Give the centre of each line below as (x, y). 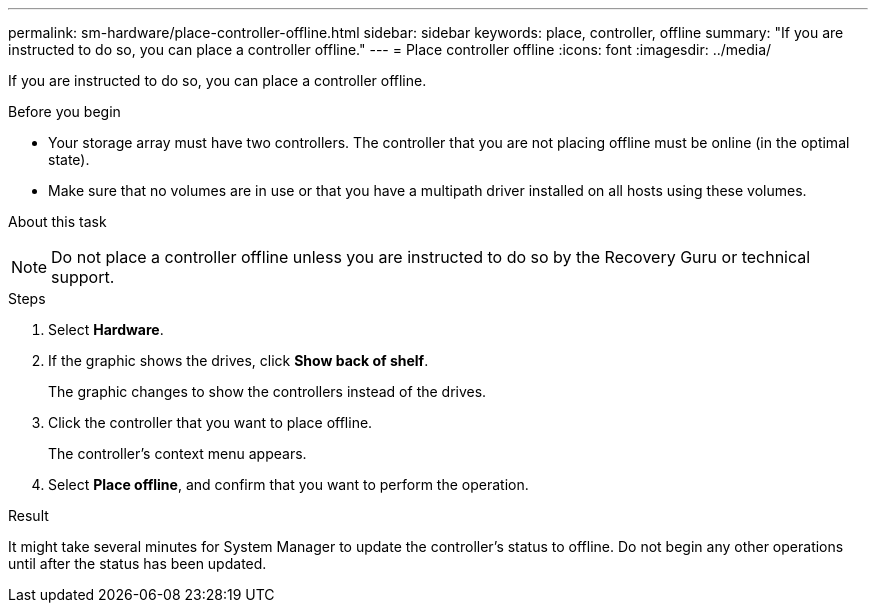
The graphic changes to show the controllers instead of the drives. (267, 391)
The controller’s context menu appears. (177, 453)
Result (28, 515)
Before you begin (64, 111)
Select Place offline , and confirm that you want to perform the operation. (288, 484)
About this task (57, 221)
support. (83, 277)
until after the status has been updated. (137, 563)
